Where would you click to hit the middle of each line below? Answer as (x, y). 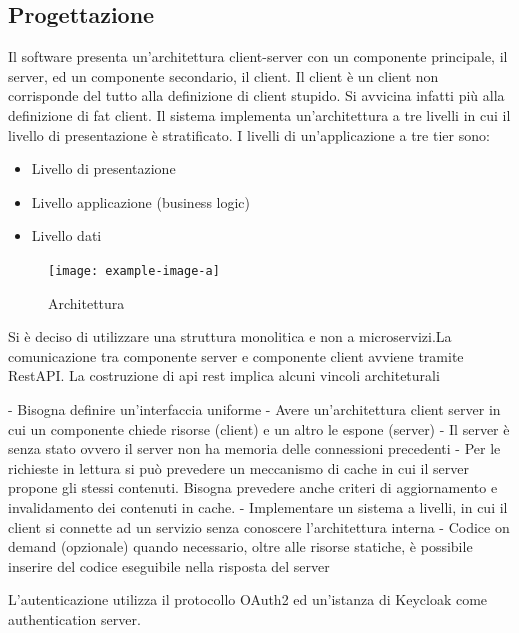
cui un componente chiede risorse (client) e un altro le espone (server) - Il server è (259, 428)
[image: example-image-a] (134, 270)
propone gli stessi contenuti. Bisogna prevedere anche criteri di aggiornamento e (253, 487)
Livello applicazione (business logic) (140, 201)
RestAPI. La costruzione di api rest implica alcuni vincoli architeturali (224, 375)
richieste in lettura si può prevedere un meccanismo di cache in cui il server (238, 467)
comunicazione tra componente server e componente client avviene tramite (236, 355)
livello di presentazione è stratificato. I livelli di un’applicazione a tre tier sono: (249, 134)
